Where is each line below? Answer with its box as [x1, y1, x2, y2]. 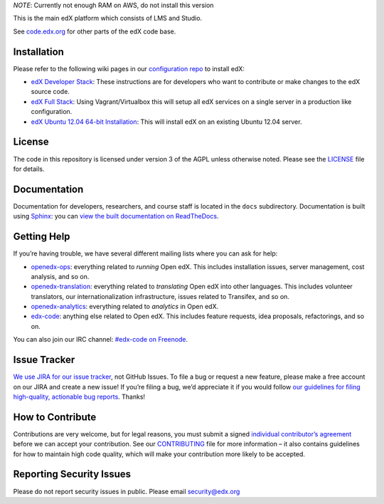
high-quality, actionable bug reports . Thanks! [13, 392, 146, 401]
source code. [31, 88, 70, 96]
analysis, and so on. [31, 272, 90, 280]
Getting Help [13, 231, 70, 243]
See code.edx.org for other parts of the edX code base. [13, 27, 176, 36]
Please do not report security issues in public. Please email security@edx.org [13, 487, 240, 495]
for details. [13, 164, 45, 173]
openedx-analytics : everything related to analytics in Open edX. [31, 303, 219, 311]
